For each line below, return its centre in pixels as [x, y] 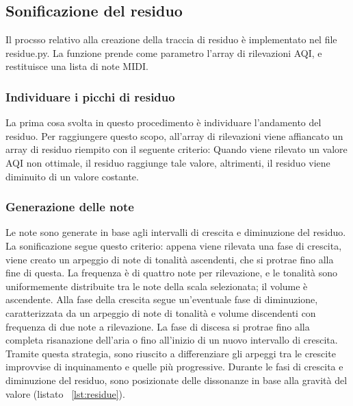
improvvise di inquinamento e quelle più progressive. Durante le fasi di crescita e [174, 367]
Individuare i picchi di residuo [90, 96]
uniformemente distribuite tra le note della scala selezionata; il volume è [157, 286]
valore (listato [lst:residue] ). [65, 393]
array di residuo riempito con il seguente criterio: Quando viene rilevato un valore [176, 149]
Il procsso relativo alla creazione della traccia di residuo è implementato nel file [171, 39]
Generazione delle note [70, 207]
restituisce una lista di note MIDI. [77, 66]
